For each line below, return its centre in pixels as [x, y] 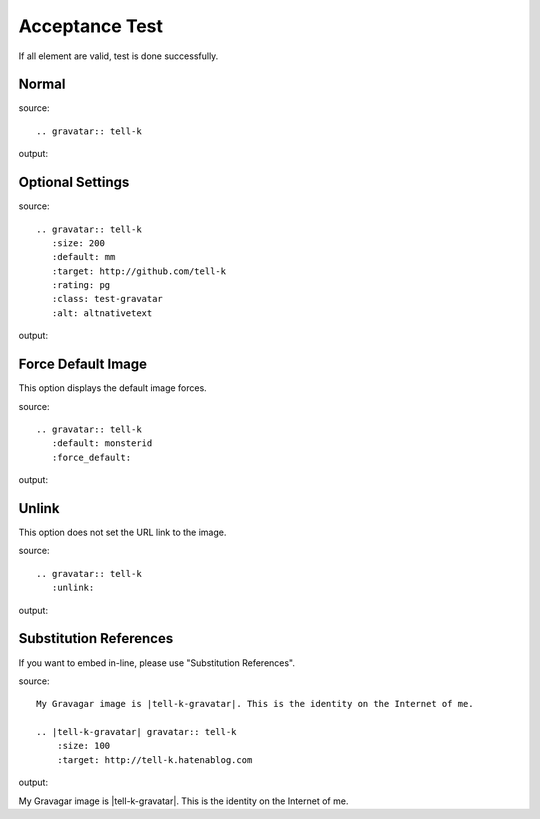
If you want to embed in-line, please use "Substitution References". [156, 662]
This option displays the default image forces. [112, 388]
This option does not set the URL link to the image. [122, 532]
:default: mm [83, 257]
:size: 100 [83, 746]
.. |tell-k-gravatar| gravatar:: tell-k [136, 732]
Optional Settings [74, 182]
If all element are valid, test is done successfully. [118, 56]
